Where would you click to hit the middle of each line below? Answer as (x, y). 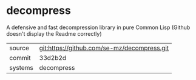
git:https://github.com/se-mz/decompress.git (104, 48)
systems (21, 67)
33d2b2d (53, 58)
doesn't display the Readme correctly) (54, 33)
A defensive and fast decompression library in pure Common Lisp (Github (98, 27)
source (19, 48)
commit (20, 58)
